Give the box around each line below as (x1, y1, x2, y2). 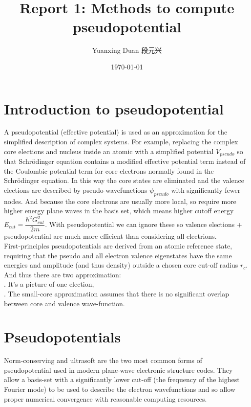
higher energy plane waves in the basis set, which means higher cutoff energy (4, 205, 234, 216)
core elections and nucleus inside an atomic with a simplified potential (4, 146, 214, 156)
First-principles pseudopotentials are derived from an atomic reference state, (4, 241, 232, 250)
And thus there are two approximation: (4, 269, 121, 279)
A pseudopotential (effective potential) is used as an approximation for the (4, 127, 228, 137)
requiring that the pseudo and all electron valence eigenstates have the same (4, 250, 232, 260)
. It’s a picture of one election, (4, 279, 94, 289)
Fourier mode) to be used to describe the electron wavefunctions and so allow (4, 384, 235, 394)
